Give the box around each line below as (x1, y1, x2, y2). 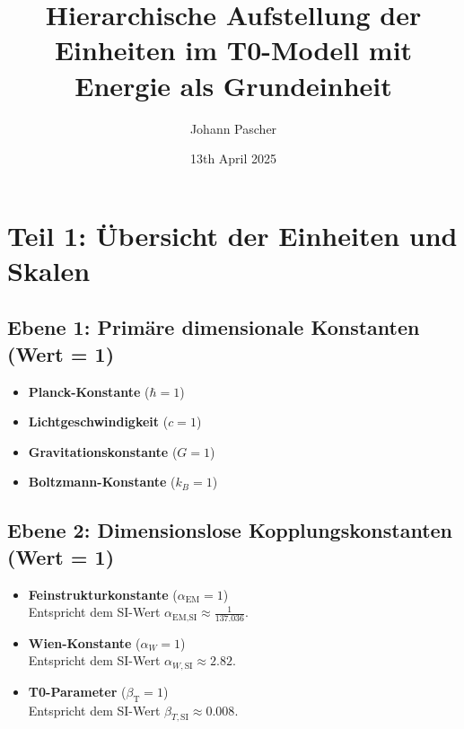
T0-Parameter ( (28, 681, 127, 700)
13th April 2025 (189, 149, 277, 168)
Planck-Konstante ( (28, 382, 150, 400)
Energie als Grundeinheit (74, 66, 392, 103)
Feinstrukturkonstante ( (28, 584, 178, 603)
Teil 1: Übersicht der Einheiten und (7, 216, 458, 253)
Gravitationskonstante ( (28, 442, 178, 461)
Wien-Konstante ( (28, 633, 141, 652)
